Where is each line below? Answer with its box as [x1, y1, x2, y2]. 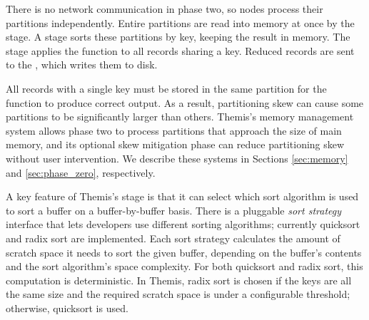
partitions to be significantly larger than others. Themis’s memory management [6, 109, 354, 124]
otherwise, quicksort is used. [6, 300, 128, 315]
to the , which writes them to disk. [6, 57, 158, 72]
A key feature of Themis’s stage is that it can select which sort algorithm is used [6, 189, 359, 204]
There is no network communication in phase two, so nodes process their [6, 1, 323, 16]
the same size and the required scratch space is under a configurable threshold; [6, 287, 350, 301]
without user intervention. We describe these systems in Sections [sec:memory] [6, 150, 348, 165]
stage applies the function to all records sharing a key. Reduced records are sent [6, 43, 355, 58]
